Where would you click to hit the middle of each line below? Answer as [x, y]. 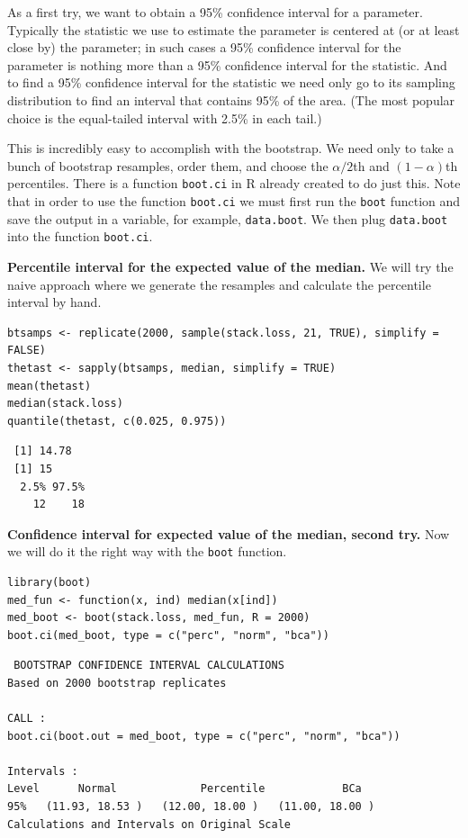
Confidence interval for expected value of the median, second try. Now [229, 533]
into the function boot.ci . [80, 236]
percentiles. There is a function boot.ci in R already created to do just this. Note [234, 183]
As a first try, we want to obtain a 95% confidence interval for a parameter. [215, 12]
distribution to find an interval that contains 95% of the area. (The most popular [231, 99]
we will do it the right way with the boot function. [147, 551]
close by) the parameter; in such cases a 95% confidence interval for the [204, 47]
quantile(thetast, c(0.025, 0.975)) [117, 421]
